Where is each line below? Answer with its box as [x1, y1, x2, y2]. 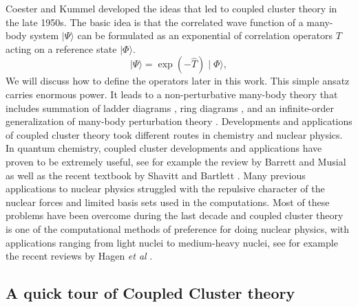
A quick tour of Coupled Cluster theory [6, 282, 295, 304]
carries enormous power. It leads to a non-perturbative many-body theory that [6, 87, 338, 101]
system [30, 28, 59, 43]
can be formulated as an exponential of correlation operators [77, 28, 333, 43]
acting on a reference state [6, 41, 117, 56]
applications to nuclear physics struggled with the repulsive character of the [6, 181, 325, 196]
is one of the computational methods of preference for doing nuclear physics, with [6, 221, 350, 236]
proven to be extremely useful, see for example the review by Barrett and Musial [6, 154, 346, 168]
